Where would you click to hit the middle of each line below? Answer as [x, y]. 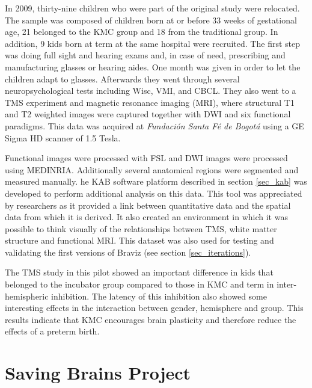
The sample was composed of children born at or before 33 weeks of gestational [151, 20]
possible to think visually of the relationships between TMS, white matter [141, 228]
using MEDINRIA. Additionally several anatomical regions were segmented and [152, 169]
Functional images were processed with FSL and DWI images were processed [146, 158]
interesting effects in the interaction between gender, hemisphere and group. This [154, 308]
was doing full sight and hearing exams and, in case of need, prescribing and [145, 55]
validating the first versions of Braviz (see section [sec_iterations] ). [128, 252]
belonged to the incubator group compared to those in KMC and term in [139, 284]
